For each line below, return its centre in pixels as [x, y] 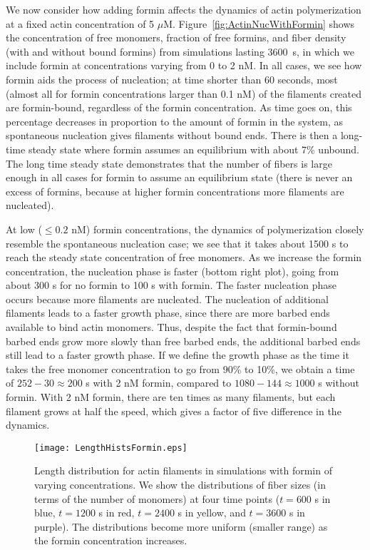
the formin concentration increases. [111, 540]
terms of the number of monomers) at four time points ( [157, 498]
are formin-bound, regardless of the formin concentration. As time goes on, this [179, 107]
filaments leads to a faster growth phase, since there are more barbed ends [168, 313]
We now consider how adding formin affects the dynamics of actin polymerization [184, 9]
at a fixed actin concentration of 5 [80, 23]
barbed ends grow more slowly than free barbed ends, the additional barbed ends [183, 341]
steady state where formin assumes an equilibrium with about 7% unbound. [194, 149]
